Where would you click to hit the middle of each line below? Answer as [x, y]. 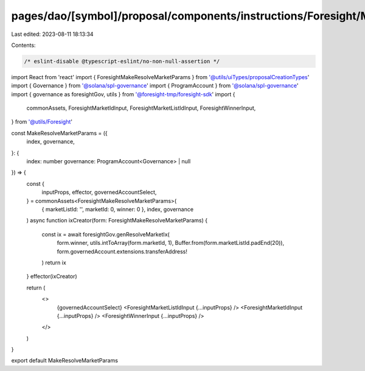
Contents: [23, 45]
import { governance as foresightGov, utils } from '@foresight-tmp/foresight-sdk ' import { [123, 94]
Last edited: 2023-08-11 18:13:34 [52, 34]
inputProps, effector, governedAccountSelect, [99, 193]
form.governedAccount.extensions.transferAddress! [122, 251]
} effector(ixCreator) [52, 277]
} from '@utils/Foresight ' [42, 122]
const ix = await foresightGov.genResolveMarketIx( [106, 234]
